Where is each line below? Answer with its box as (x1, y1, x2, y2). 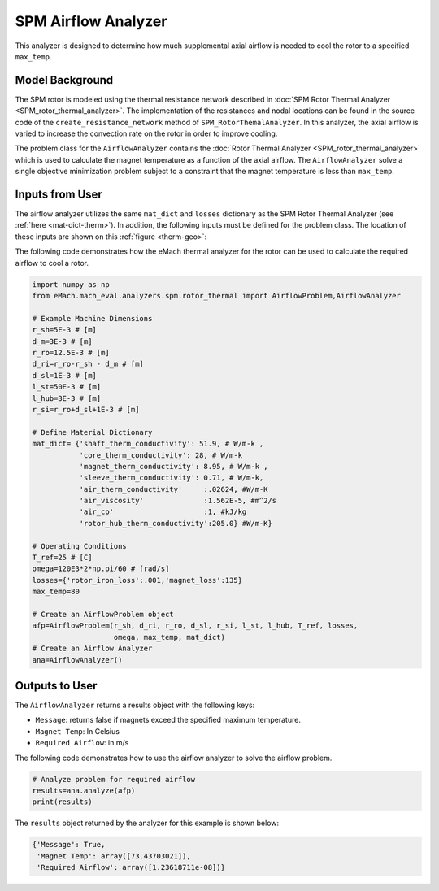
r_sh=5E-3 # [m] (32, 325, 98, 335)
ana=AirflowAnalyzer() (32, 655, 123, 664)
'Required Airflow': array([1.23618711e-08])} (37, 863, 225, 872)
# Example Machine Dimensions (32, 314, 153, 323)
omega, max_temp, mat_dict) (113, 632, 225, 641)
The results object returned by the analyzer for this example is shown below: (15, 818, 280, 828)
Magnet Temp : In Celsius (35, 726, 120, 736)
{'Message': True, (32, 840, 106, 850)
